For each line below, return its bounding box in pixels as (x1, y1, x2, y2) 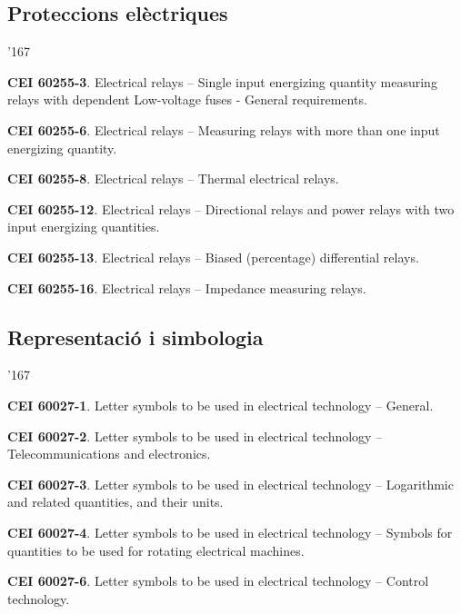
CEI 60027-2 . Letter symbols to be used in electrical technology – (7, 426, 383, 445)
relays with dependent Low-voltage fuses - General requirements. (7, 90, 367, 109)
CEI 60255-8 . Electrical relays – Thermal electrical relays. (7, 169, 339, 188)
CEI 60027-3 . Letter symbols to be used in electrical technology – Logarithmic (7, 474, 454, 493)
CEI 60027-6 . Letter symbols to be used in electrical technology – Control (7, 571, 429, 590)
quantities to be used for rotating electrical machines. (7, 540, 305, 560)
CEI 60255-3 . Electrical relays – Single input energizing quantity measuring (7, 72, 437, 91)
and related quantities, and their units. (7, 492, 224, 511)
